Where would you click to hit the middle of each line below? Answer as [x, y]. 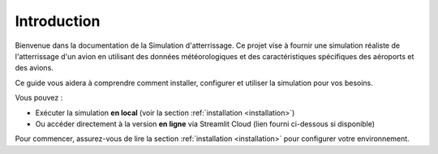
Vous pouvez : [39, 98]
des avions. [34, 68]
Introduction [58, 21]
